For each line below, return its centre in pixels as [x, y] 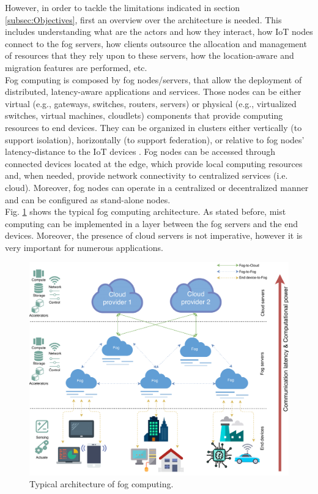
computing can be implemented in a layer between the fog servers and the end [151, 223]
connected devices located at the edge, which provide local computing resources [154, 163]
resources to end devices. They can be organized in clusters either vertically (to [153, 127]
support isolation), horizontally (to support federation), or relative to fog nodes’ [155, 139]
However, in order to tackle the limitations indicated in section [123, 7]
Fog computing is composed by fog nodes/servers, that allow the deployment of [153, 79]
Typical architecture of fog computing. [102, 484]
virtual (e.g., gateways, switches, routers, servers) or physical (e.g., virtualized [151, 103]
